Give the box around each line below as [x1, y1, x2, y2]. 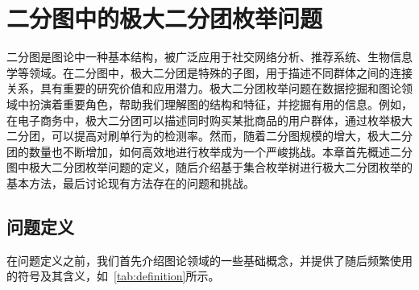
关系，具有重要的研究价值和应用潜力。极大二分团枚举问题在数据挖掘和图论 [6, 80, 401, 97]
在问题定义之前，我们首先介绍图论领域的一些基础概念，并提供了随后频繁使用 [6, 251, 413, 268]
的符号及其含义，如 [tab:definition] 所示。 [6, 267, 220, 284]
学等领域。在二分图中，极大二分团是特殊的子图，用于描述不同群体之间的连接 [6, 64, 413, 81]
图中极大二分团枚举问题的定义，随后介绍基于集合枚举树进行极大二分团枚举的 [6, 159, 413, 176]
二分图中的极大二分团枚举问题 [6, 2, 323, 35]
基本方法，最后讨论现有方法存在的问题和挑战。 [6, 174, 255, 191]
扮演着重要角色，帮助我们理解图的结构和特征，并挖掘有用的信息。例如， [28, 95, 413, 112]
